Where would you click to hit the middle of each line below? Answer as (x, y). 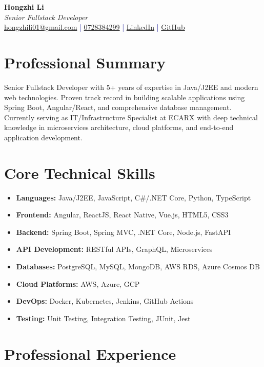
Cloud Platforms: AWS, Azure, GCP (78, 283)
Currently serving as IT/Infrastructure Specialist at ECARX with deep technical (131, 117)
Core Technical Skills (80, 172)
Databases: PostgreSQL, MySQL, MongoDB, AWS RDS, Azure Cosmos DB (138, 266)
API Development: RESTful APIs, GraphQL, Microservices (114, 249)
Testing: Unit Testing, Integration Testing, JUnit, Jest (103, 318)
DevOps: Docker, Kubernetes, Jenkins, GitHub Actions (105, 301)
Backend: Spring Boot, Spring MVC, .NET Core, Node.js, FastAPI (124, 232)
